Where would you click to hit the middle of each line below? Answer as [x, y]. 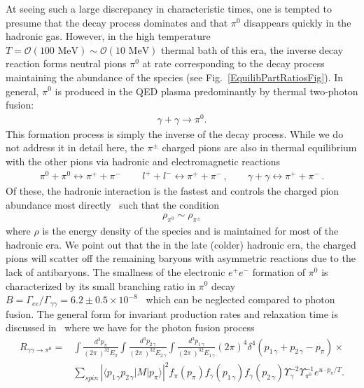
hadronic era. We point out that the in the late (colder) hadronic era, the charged [181, 244]
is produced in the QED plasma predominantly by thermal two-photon [206, 91]
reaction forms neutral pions [66, 63]
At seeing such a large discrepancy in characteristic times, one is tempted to [169, 8]
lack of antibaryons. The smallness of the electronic [115, 271]
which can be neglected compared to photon [240, 299]
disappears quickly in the [297, 22]
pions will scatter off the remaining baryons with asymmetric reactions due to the [181, 258]
